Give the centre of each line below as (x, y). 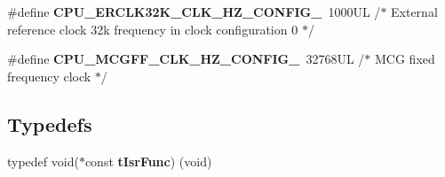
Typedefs (50, 123)
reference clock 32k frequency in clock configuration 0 (153, 29)
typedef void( (43, 161)
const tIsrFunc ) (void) (148, 161)
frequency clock (49, 76)
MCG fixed (405, 59)
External (414, 12)
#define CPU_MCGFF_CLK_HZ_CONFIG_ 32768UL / (186, 59)
